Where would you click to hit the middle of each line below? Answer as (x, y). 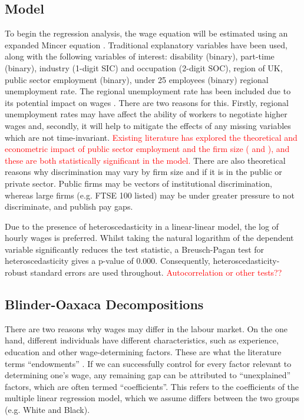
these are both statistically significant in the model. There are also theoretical (145, 160)
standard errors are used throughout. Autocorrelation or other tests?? (156, 272)
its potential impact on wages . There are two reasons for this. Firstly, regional (147, 102)
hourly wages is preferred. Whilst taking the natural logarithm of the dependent (149, 238)
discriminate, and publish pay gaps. (69, 206)
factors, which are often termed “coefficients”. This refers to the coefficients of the (152, 386)
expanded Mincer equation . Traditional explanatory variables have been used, (146, 44)
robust (16, 272)
